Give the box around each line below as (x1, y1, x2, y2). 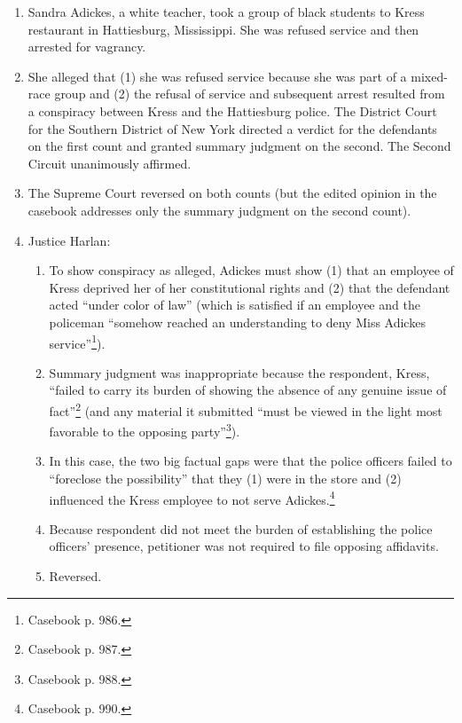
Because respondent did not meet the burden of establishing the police (49, 519, 433, 538)
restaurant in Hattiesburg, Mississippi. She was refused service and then (27, 20, 419, 38)
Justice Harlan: (27, 231, 111, 249)
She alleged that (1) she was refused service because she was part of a (27, 67, 407, 85)
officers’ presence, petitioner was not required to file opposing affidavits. (49, 537, 439, 555)
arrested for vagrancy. (27, 37, 146, 56)
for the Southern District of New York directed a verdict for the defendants (27, 119, 437, 138)
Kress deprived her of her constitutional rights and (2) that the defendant (49, 278, 450, 296)
